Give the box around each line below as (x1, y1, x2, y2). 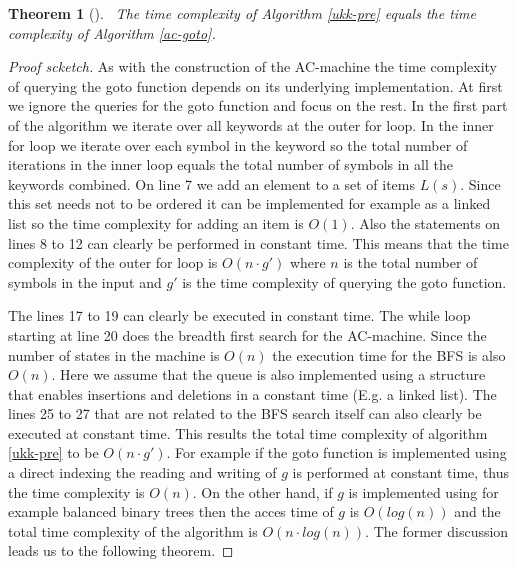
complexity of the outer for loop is (8, 252, 218, 273)
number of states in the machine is (8, 344, 220, 365)
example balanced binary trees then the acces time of (8, 501, 334, 522)
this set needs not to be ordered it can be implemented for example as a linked (8, 193, 491, 214)
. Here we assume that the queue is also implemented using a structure (51, 364, 486, 385)
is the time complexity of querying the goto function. (182, 271, 507, 292)
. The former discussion (365, 520, 509, 541)
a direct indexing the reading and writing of (8, 462, 277, 483)
